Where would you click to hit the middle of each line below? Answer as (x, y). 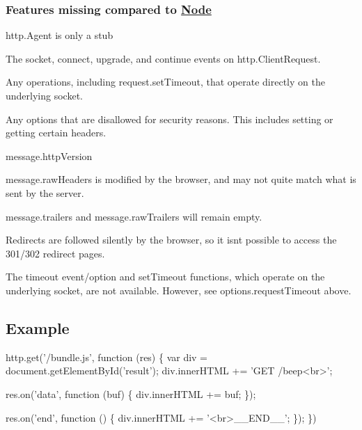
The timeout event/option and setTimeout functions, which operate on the (165, 277)
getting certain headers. (56, 133)
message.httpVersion (49, 156)
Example (38, 327)
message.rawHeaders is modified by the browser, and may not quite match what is (181, 179)
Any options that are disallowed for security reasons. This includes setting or (170, 119)
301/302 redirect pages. (55, 253)
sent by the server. (45, 192)
